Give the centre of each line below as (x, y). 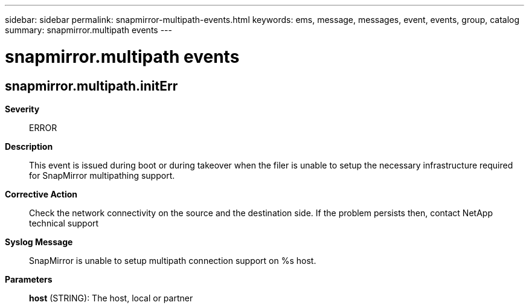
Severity (22, 109)
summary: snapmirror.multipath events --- (88, 30)
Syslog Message (39, 242)
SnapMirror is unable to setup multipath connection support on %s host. (173, 260)
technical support (64, 223)
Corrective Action (41, 194)
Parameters (29, 279)
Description (29, 146)
